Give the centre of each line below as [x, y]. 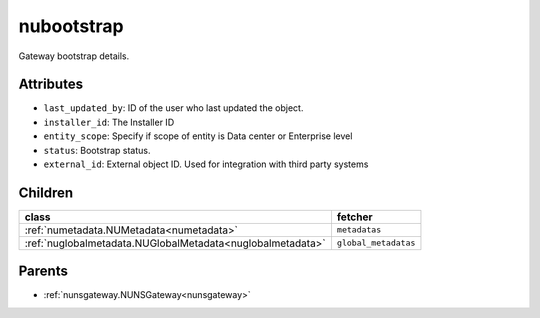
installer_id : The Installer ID [109, 122]
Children [46, 192]
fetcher [355, 217]
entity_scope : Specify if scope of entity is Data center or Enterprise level [198, 136]
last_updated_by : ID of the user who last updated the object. [173, 108]
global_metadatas [376, 243]
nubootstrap [71, 26]
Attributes [51, 84]
